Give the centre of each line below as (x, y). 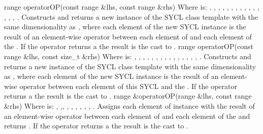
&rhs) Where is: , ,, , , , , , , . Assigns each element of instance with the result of (129, 105)
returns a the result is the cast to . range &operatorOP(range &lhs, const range (128, 96)
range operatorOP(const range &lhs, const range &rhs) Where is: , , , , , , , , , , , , (132, 7)
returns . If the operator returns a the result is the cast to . (96, 126)
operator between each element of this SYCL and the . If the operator (128, 86)
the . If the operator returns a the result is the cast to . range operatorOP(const (129, 46)
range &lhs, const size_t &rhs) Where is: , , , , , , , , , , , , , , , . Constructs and (128, 56)
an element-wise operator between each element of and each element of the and (127, 116)
